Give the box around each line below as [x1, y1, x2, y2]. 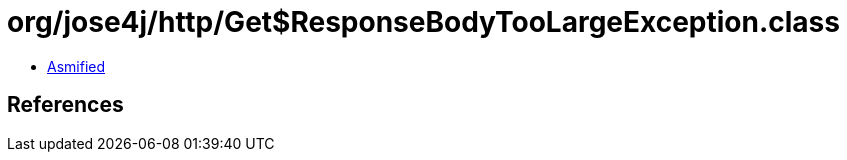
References [7, 92, 124, 118]
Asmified [47, 57, 106, 75]
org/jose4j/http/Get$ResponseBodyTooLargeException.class [7, 5, 840, 39]
